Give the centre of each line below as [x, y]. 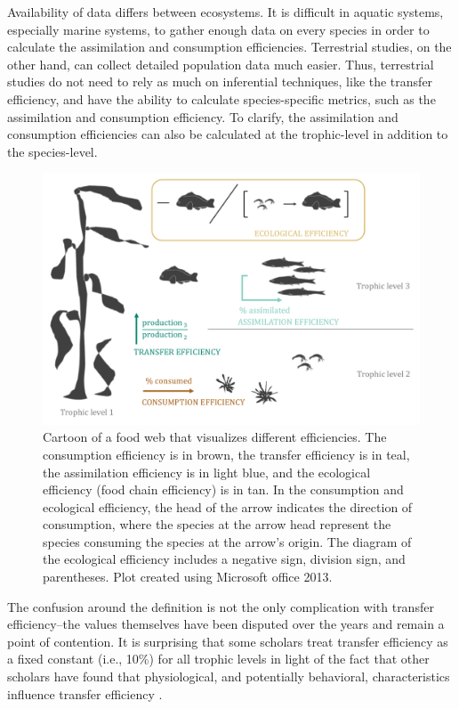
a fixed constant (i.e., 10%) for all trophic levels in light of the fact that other [218, 659]
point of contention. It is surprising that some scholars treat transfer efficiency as [228, 641]
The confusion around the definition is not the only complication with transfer [221, 606]
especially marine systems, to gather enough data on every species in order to [218, 29]
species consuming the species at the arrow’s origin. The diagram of [227, 541]
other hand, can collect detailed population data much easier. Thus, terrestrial [221, 64]
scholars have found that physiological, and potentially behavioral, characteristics [229, 676]
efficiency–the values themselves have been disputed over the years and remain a [226, 624]
